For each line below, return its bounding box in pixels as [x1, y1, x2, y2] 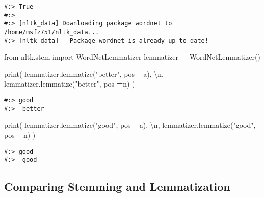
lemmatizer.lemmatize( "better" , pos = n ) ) [4, 78, 135, 89]
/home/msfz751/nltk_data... [4, 28, 99, 36]
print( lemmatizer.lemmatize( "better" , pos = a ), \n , [4, 68, 164, 79]
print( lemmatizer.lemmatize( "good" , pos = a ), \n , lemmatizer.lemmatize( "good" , [4, 120, 256, 130]
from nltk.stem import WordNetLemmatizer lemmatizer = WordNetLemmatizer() [4, 51, 260, 62]
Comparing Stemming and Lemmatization [4, 179, 230, 194]
